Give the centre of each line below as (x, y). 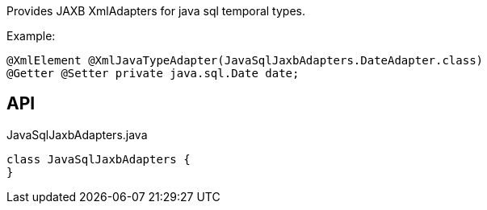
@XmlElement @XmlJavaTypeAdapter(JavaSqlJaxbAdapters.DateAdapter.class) (245, 60)
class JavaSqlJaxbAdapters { (99, 159)
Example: (31, 36)
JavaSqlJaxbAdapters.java (77, 134)
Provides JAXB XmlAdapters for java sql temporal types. (156, 11)
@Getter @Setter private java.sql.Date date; (153, 73)
